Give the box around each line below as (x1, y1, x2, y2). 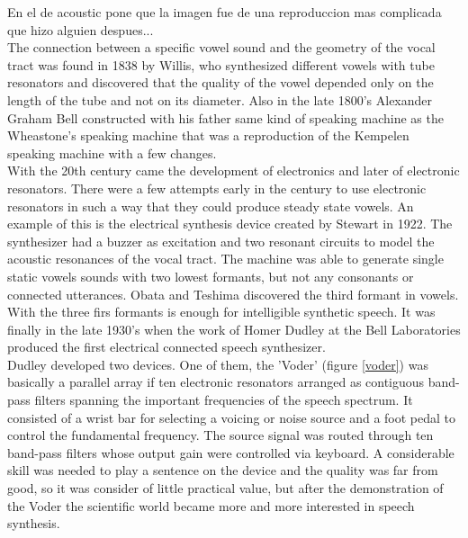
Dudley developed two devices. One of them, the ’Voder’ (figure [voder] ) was (7, 354, 428, 373)
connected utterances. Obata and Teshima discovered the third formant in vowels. (7, 284, 459, 303)
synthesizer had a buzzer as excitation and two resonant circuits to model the (7, 231, 435, 250)
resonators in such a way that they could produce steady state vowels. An (7, 196, 414, 215)
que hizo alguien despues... (7, 20, 154, 39)
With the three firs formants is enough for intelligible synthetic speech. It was (7, 302, 436, 321)
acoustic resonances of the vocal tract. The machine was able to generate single (7, 249, 444, 268)
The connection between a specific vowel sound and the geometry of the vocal (7, 38, 436, 57)
